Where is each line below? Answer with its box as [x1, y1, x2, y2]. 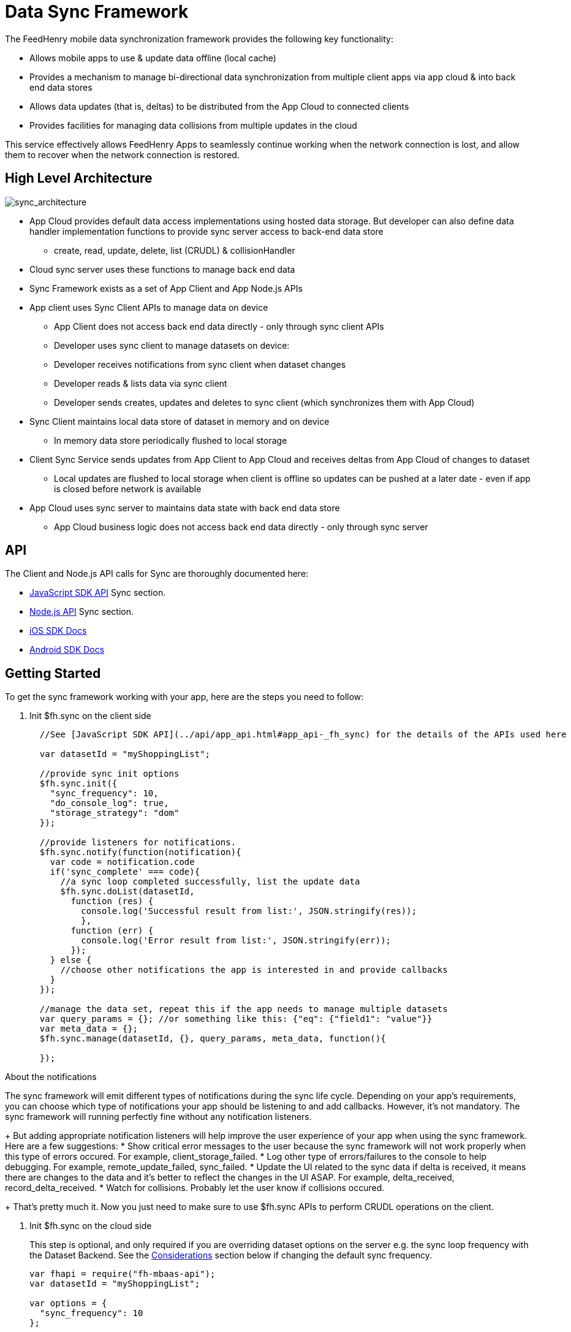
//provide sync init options [39, 769, 180, 779]
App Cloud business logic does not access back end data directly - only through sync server [54, 521, 428, 532]
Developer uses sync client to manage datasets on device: [54, 340, 290, 351]
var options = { [29, 1298, 107, 1309]
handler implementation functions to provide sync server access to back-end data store [29, 226, 384, 237]
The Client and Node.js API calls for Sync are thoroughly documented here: [5, 568, 309, 579]
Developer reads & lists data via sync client [54, 378, 227, 389]
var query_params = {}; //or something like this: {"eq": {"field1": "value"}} [39, 1014, 433, 1024]
